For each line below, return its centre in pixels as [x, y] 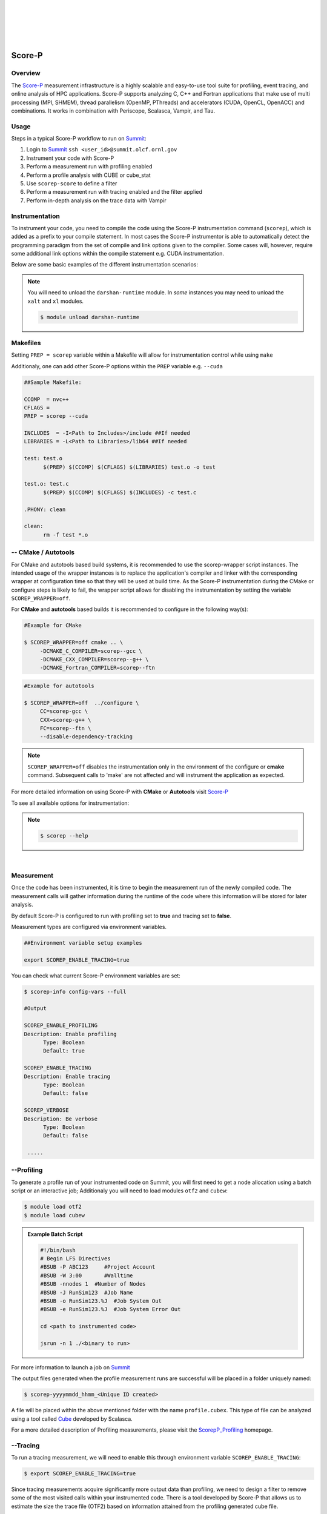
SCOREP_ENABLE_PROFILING [61, 1026]
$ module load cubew [54, 1215]
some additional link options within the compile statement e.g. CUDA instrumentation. [117, 254]
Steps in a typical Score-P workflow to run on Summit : [79, 139]
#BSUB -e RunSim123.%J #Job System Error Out [111, 1309]
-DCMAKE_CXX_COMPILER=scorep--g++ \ [94, 659]
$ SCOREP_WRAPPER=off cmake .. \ [74, 643]
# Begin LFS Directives [76, 1258]
